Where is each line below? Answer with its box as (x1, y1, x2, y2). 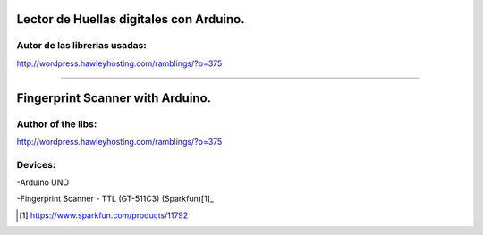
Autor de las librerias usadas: (16, 39, 147, 52)
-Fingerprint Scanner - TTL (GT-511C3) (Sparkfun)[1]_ (16, 193, 215, 205)
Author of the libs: (16, 117, 97, 130)
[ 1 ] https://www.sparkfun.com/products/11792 (19, 210, 188, 221)
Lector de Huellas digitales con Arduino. (16, 12, 245, 27)
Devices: (16, 158, 56, 171)
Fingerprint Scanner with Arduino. (16, 90, 212, 105)
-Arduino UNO (16, 177, 70, 188)
